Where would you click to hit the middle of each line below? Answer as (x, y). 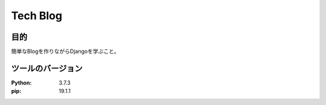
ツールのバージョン (47, 68)
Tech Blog (37, 16)
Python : (21, 82)
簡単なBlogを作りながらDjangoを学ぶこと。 (66, 52)
